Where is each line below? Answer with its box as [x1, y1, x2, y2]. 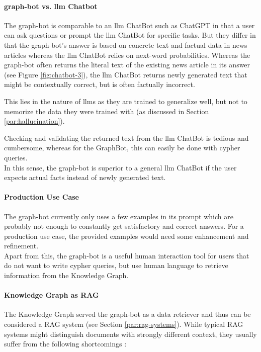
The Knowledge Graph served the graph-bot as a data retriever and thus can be [4, 309, 251, 319]
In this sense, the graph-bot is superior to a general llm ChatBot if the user [4, 162, 237, 172]
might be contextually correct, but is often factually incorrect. [4, 79, 195, 90]
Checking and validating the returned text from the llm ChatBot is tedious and [4, 132, 249, 143]
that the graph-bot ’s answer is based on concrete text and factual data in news [4, 39, 247, 50]
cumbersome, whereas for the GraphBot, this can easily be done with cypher [4, 142, 240, 153]
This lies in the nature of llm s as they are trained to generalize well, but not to [4, 96, 247, 106]
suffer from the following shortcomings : [4, 338, 127, 349]
